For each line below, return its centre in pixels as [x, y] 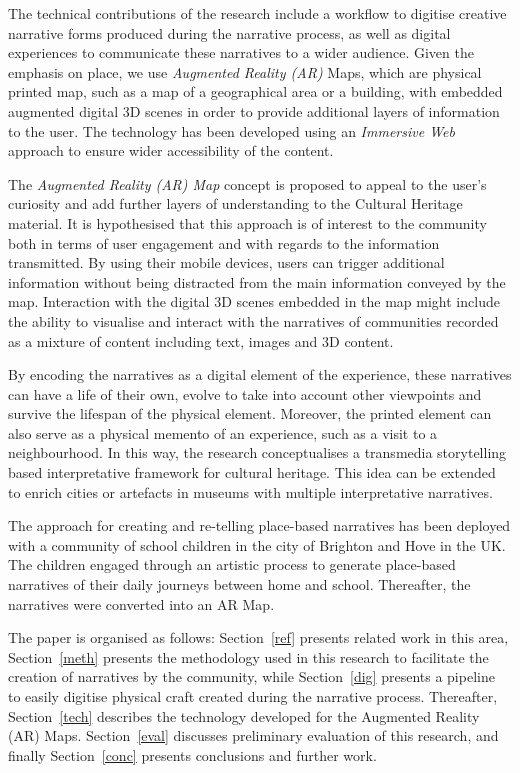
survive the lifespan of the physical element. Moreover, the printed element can [250, 413]
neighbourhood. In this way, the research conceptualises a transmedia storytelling [257, 452]
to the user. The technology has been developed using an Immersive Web [231, 130]
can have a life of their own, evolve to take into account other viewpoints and [245, 393]
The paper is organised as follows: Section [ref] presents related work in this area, [258, 637]
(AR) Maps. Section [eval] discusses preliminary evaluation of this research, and [253, 735]
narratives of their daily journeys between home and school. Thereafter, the [239, 584]
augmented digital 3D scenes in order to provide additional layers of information [254, 110]
